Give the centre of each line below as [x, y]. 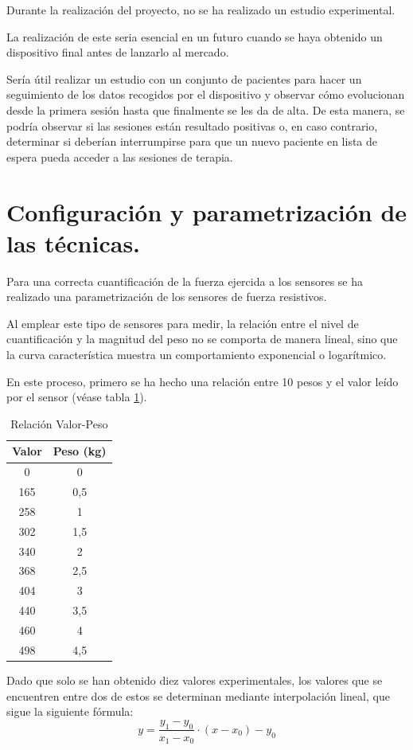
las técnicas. [74, 242]
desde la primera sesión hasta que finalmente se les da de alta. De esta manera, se [206, 109]
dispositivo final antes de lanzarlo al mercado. [118, 52]
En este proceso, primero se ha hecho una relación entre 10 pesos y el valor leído [203, 381]
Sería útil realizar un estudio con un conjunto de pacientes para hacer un [184, 78]
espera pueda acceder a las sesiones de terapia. [120, 156]
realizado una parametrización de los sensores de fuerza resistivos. [167, 297]
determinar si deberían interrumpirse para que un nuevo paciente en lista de [192, 141]
